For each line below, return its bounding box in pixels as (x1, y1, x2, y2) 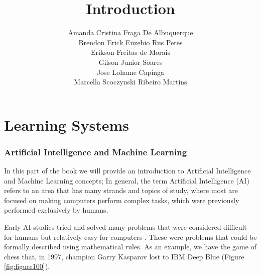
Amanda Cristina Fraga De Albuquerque (68, 27, 193, 38)
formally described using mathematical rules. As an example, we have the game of (4, 241, 256, 252)
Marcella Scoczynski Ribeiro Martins (74, 76, 187, 87)
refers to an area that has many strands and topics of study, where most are (4, 185, 238, 196)
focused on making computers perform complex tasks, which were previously (4, 195, 239, 205)
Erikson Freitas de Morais (91, 47, 170, 57)
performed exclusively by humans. (4, 205, 108, 215)
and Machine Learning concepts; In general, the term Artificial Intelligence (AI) (4, 175, 249, 186)
